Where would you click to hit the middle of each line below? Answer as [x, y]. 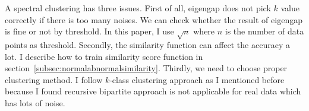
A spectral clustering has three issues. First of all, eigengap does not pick [138, 8]
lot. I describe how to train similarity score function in [104, 56]
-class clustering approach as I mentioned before [197, 79]
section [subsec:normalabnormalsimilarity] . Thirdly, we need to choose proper [146, 68]
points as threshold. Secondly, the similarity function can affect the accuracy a [147, 44]
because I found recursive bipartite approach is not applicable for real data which [153, 91]
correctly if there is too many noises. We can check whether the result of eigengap [154, 19]
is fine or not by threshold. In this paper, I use [89, 31]
